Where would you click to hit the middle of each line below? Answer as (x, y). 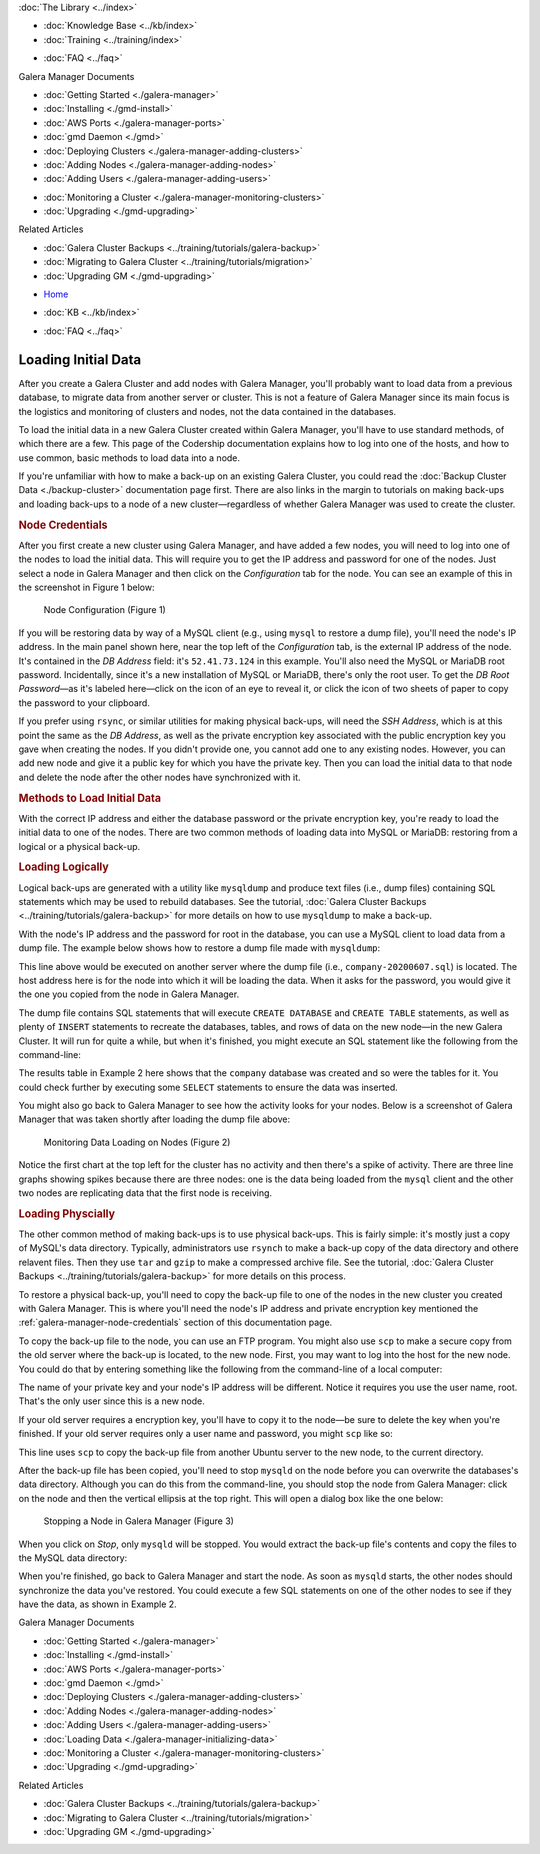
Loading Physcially (66, 1213)
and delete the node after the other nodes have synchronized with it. (159, 777)
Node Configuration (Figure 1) (105, 610)
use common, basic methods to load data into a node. (129, 457)
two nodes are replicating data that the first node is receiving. (145, 1193)
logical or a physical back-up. (79, 846)
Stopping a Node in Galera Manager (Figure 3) (139, 1521)
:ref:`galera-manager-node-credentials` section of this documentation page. (175, 1322)
